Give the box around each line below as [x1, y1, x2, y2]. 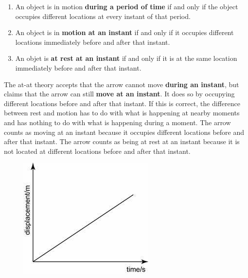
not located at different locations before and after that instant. [4, 146, 191, 156]
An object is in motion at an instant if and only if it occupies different [15, 27, 234, 37]
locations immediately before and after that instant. [15, 37, 170, 47]
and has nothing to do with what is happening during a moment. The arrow [4, 117, 231, 127]
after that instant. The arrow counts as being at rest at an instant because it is [4, 136, 240, 147]
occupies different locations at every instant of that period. [15, 11, 191, 21]
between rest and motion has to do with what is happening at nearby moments [4, 108, 240, 118]
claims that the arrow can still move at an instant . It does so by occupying [4, 89, 235, 99]
